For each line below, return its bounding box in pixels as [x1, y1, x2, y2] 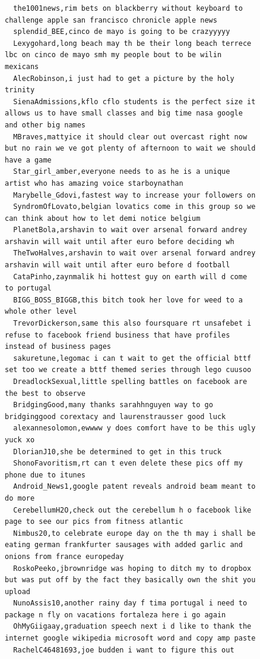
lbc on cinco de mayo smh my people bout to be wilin [5, 51, 222, 60]
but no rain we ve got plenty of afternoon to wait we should [5, 144, 256, 153]
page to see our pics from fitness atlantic [5, 517, 183, 526]
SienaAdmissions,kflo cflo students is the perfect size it [13, 97, 256, 106]
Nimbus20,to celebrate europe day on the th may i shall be [13, 529, 256, 538]
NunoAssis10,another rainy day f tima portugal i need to [13, 599, 248, 608]
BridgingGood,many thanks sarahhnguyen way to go [13, 401, 213, 410]
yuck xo [5, 435, 35, 444]
